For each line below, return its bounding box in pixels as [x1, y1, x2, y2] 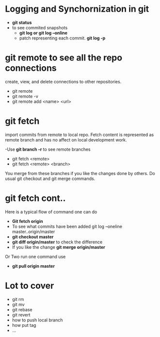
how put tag [12, 322, 36, 328]
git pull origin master [12, 263, 55, 269]
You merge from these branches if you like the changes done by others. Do [5, 170, 155, 176]
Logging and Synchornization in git [5, 3, 149, 15]
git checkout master [12, 234, 54, 239]
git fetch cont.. [5, 193, 66, 203]
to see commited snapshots [12, 24, 68, 30]
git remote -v [12, 93, 38, 99]
